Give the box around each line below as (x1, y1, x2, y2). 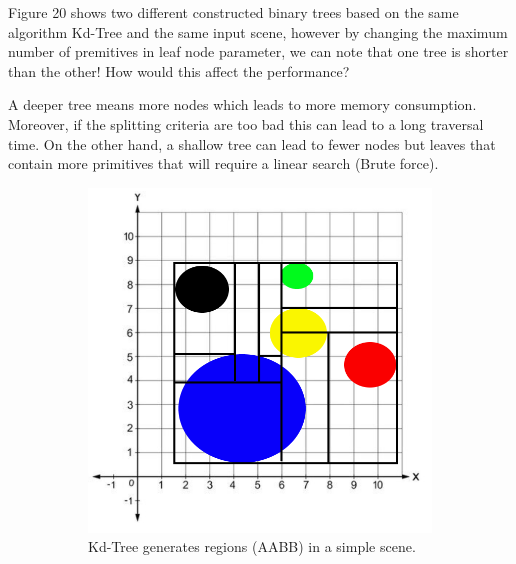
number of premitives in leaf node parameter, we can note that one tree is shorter (8, 41, 509, 62)
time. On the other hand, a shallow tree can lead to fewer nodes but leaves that (8, 133, 496, 154)
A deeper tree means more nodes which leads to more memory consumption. (8, 94, 477, 115)
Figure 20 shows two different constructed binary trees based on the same (8, 2, 459, 22)
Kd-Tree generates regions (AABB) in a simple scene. (88, 536, 416, 557)
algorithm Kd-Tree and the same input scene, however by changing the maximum (8, 21, 508, 42)
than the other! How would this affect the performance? (8, 60, 350, 81)
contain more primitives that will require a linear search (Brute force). (8, 153, 439, 174)
